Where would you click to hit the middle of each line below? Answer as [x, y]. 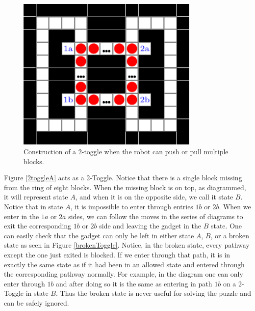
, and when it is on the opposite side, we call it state [154, 197]
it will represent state [36, 197]
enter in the [22, 216]
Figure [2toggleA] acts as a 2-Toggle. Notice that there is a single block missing [123, 178]
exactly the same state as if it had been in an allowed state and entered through [124, 264]
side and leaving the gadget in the [150, 226]
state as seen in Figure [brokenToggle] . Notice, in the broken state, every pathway [127, 245]
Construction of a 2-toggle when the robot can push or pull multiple [126, 152]
